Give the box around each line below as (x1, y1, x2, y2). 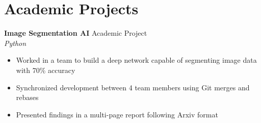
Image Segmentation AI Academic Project (4, 28, 147, 38)
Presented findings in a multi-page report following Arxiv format (16, 109, 218, 119)
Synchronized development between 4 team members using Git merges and (16, 82, 250, 92)
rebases (16, 92, 39, 103)
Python (4, 37, 27, 48)
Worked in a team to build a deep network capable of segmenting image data (16, 55, 257, 65)
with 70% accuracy (16, 64, 75, 75)
